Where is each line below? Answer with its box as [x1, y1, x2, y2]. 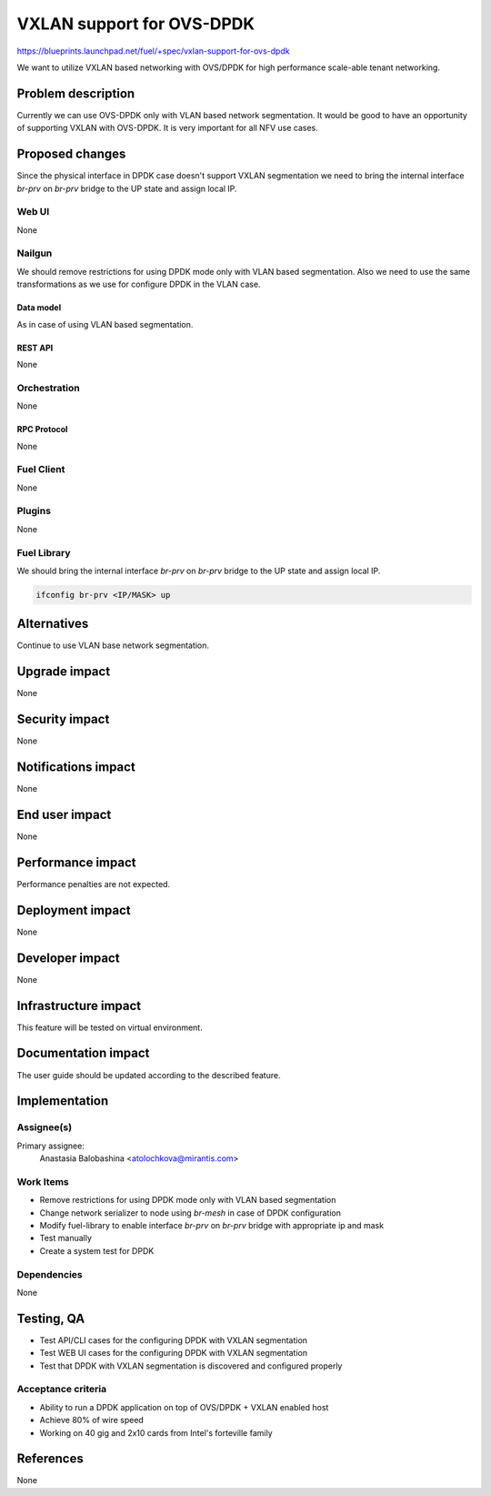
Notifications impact [16, 760, 135, 775]
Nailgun [16, 247, 53, 259]
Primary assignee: [16, 1140, 85, 1151]
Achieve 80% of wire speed [39, 1415, 145, 1426]
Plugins [16, 505, 52, 518]
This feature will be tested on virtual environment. [16, 1022, 204, 1033]
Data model [16, 302, 62, 313]
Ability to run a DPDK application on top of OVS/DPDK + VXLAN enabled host [39, 1401, 329, 1412]
